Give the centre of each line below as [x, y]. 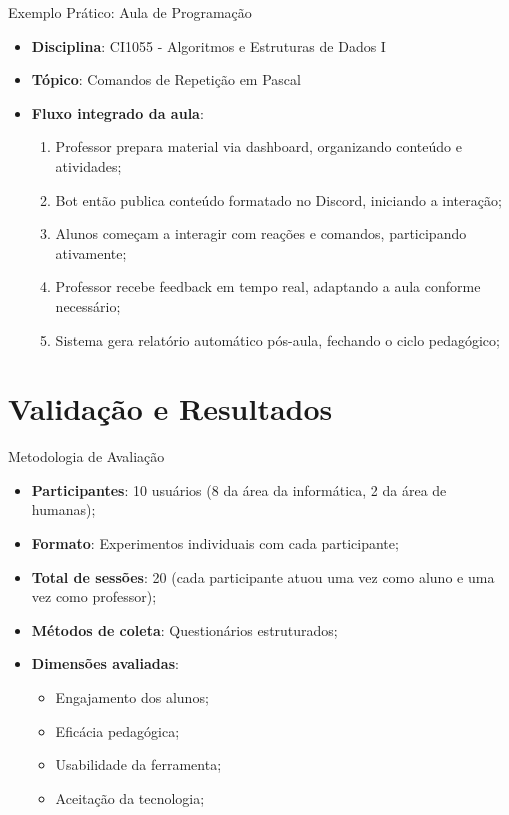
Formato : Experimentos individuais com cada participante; [215, 543]
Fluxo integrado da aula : [117, 112]
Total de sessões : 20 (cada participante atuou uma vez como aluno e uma [263, 576]
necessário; [88, 305]
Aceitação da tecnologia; [130, 797]
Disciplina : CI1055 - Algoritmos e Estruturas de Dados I [208, 45]
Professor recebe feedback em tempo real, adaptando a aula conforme [268, 286]
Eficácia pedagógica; [117, 730]
